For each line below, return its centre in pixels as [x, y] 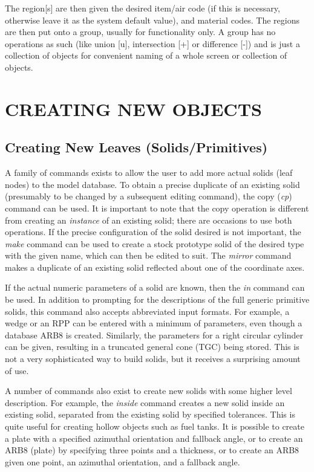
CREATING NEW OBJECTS [133, 108]
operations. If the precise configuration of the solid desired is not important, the [153, 232]
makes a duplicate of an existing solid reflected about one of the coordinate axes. [155, 267]
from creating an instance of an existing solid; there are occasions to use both [149, 220]
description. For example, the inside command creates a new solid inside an [145, 402]
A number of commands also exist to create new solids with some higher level [149, 391]
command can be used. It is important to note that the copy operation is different [157, 208]
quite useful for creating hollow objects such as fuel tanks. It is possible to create [155, 426]
